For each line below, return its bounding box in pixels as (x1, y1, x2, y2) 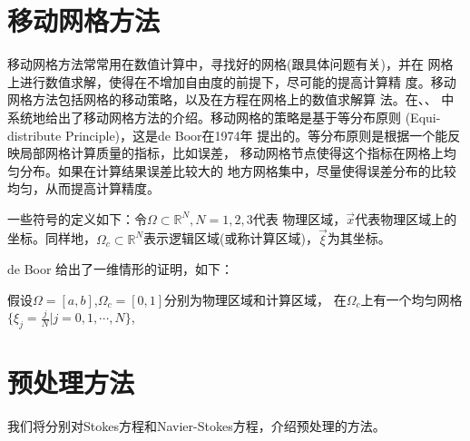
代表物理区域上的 (355, 209, 457, 228)
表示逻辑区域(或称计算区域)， (143, 229, 319, 248)
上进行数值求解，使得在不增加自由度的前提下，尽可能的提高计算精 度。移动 (7, 72, 456, 91)
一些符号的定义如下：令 (7, 209, 147, 228)
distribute (7, 125, 62, 144)
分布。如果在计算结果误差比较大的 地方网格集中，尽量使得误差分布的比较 (19, 161, 456, 180)
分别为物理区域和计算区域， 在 (164, 289, 347, 309)
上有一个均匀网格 (360, 289, 463, 309)
